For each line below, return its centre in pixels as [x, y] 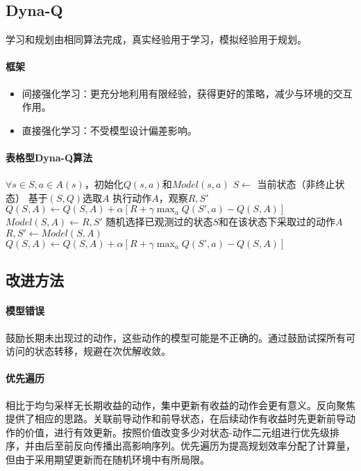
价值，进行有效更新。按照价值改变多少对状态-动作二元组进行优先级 [177, 432]
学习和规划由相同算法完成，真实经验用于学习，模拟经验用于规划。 [156, 39]
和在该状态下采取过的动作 [277, 222]
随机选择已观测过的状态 [159, 222]
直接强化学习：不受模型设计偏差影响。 [109, 130]
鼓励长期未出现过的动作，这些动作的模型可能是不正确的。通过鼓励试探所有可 [180, 337]
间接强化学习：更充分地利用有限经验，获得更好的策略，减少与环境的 [177, 93]
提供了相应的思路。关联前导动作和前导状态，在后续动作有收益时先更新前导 [176, 418]
